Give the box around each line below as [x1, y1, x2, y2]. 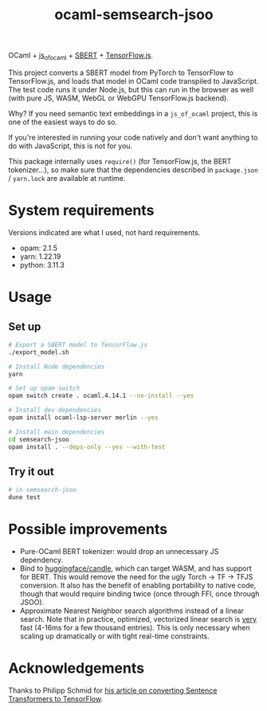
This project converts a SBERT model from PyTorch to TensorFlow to [8, 68, 234, 77]
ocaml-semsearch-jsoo [54, 6, 214, 24]
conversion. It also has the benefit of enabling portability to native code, [19, 580, 257, 591]
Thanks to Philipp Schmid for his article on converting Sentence [8, 685, 218, 695]
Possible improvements [8, 520, 168, 539]
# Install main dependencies [8, 428, 105, 436]
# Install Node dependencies [8, 363, 105, 371]
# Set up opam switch [8, 384, 80, 392]
